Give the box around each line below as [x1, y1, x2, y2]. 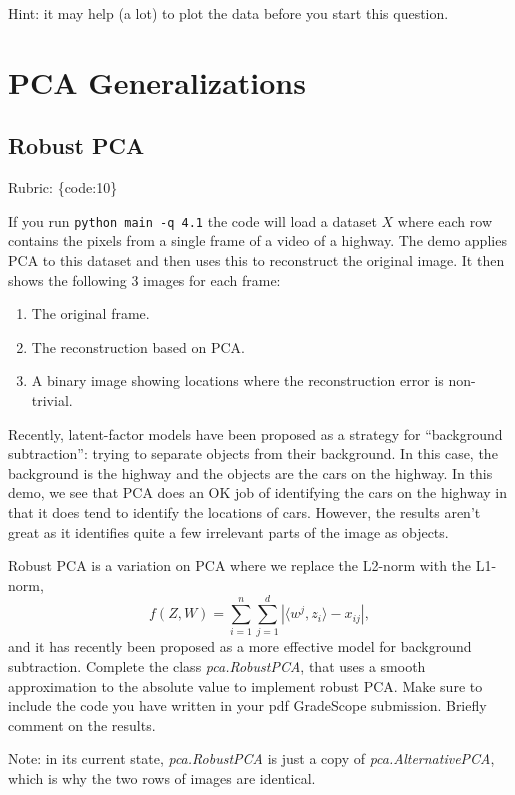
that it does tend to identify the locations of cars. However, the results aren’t [8, 501, 481, 522]
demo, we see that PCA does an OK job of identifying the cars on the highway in [8, 482, 507, 503]
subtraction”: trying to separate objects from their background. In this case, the [8, 443, 498, 464]
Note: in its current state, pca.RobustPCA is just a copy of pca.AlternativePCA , [8, 748, 495, 769]
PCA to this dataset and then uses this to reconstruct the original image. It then [8, 250, 505, 271]
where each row [397, 210, 493, 231]
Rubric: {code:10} [8, 177, 118, 198]
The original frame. [31, 303, 150, 324]
